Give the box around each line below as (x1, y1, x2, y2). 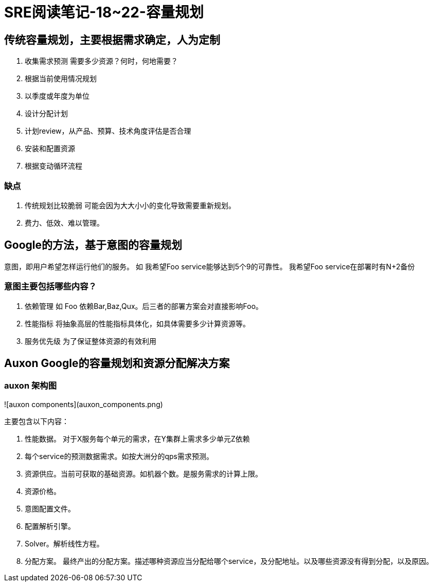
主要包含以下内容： (4, 416, 69, 426)
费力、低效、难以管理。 (25, 218, 104, 227)
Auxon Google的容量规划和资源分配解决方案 (4, 356, 230, 370)
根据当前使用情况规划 (25, 74, 97, 83)
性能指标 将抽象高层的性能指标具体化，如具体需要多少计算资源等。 (25, 319, 250, 328)
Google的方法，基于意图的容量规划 (4, 239, 182, 252)
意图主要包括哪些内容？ (4, 281, 97, 292)
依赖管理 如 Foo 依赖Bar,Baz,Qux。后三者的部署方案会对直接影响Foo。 (25, 301, 263, 310)
